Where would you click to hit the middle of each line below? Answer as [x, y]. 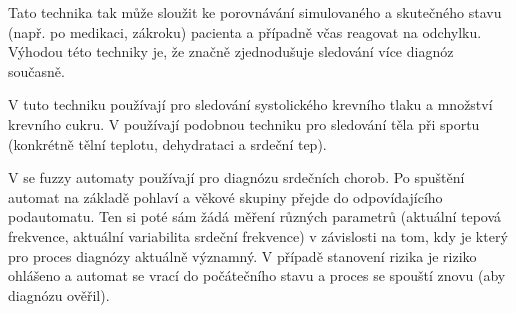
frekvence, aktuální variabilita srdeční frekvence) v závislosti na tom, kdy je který [258, 235]
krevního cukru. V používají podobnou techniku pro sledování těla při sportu [244, 123]
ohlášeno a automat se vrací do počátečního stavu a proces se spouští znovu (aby [257, 275]
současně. [36, 70]
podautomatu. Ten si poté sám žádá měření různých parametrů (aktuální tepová [255, 216]
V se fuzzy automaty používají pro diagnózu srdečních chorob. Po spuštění [236, 177]
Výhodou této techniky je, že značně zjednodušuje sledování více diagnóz [231, 51]
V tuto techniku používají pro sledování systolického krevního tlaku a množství [250, 104]
